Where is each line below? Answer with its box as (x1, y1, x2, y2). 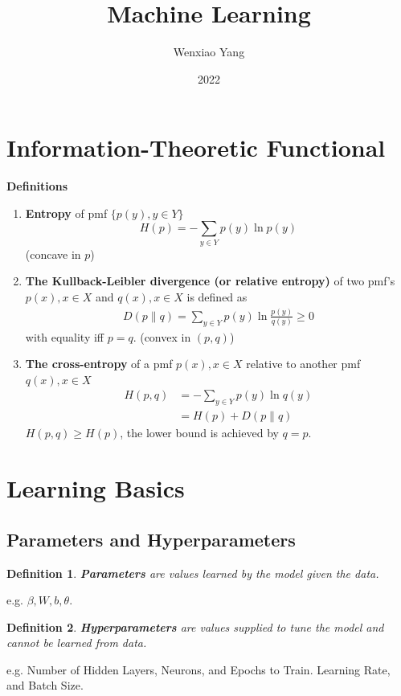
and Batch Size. (6, 677, 84, 694)
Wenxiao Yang (173, 43, 245, 60)
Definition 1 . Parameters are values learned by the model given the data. (6, 564, 379, 581)
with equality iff (25, 328, 104, 345)
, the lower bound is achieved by (120, 424, 279, 441)
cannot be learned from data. (6, 634, 147, 651)
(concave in (25, 245, 81, 262)
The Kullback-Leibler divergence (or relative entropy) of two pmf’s (25, 272, 395, 289)
